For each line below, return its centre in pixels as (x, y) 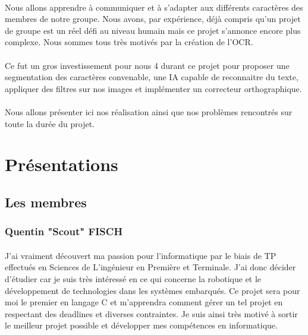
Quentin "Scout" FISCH (64, 231)
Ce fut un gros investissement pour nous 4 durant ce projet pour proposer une (147, 65)
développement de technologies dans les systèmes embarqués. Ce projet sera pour (153, 290)
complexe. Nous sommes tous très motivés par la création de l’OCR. (129, 42)
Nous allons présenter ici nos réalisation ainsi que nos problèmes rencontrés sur (149, 111)
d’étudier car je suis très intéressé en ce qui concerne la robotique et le (133, 278)
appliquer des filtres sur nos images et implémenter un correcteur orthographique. (153, 88)
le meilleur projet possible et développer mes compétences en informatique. (141, 325)
